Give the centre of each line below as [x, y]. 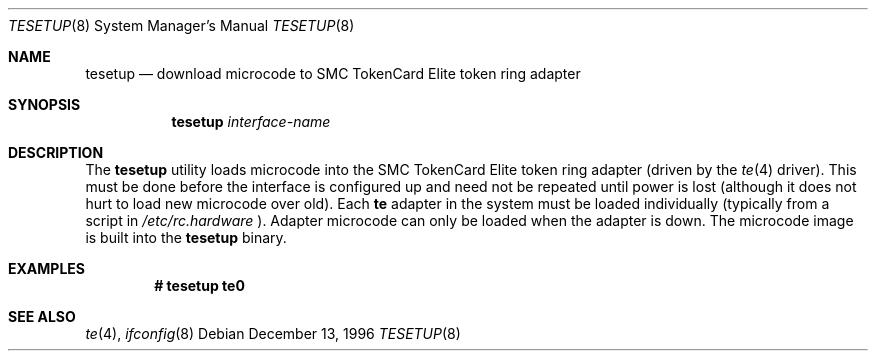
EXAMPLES [46, 268]
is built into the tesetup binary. [186, 237]
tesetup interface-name [251, 121]
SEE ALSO [42, 316]
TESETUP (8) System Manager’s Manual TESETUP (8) [181, 25]
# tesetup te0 [199, 285]
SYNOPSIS [44, 104]
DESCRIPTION [56, 152]
